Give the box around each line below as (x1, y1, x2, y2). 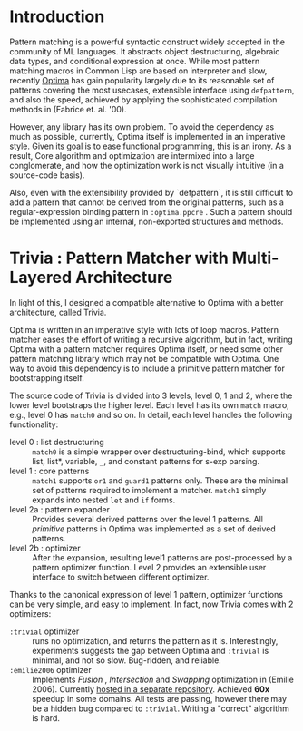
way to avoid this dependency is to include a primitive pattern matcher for (9, 363, 286, 374)
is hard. (32, 712, 61, 723)
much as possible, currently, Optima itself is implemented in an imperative (9, 131, 286, 141)
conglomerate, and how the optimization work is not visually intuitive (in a (9, 160, 284, 171)
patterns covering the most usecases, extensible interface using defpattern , (9, 84, 295, 95)
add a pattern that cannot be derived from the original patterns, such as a (9, 197, 284, 208)
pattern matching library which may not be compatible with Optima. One (9, 353, 279, 364)
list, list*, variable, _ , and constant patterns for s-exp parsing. (32, 455, 260, 466)
